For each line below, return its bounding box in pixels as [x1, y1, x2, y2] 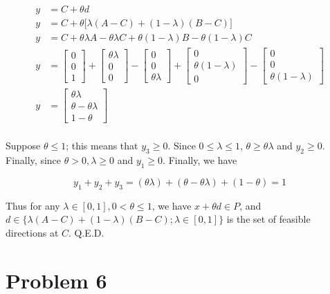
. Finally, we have [163, 153, 237, 167]
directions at [6, 225, 59, 239]
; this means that [66, 138, 138, 153]
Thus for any [6, 198, 60, 212]
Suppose [6, 138, 41, 153]
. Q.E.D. [68, 225, 104, 239]
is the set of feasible [226, 212, 311, 226]
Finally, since [6, 153, 62, 167]
